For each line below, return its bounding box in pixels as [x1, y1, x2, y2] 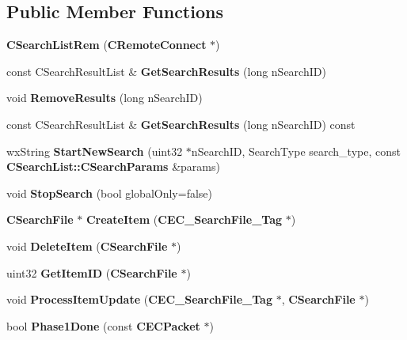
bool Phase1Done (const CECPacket [6, 317, 200, 334]
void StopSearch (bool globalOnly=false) [6, 184, 212, 201]
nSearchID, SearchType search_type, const [191, 142, 401, 159]
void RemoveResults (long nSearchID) [6, 89, 203, 106]
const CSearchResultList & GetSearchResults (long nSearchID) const [6, 115, 356, 132]
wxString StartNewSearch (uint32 [6, 142, 183, 159]
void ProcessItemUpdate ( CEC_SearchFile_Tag [6, 291, 272, 308]
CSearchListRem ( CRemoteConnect [6, 36, 207, 53]
